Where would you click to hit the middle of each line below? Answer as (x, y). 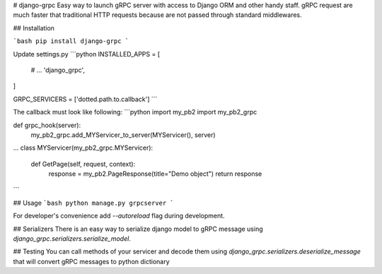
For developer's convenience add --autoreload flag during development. (119, 216)
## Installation (34, 28)
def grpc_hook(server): (47, 125)
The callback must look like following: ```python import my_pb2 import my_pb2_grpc (135, 112)
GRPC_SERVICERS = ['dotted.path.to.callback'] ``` (85, 99)
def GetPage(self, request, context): (83, 164)
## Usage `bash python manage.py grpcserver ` (94, 203)
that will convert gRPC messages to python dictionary (91, 261)
